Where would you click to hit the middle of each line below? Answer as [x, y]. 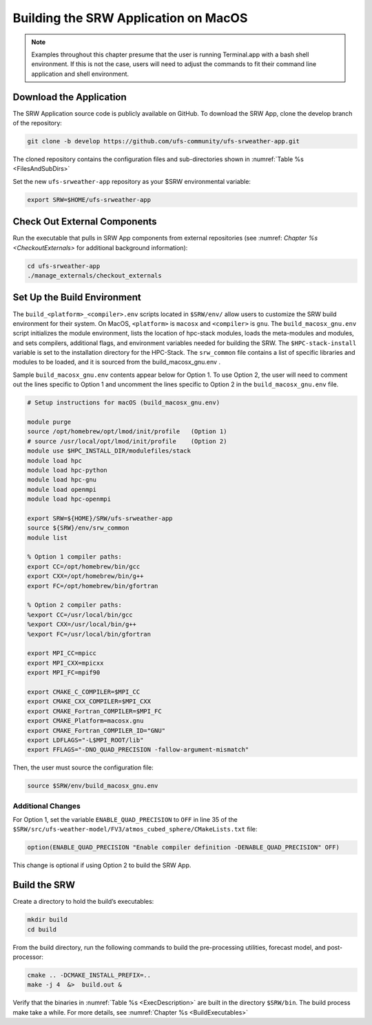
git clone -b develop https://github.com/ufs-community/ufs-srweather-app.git [163, 141]
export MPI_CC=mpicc [62, 653]
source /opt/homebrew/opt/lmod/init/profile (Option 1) [127, 432]
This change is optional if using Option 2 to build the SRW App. [102, 865]
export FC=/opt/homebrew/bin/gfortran [93, 586]
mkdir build [48, 920]
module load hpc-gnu [62, 480]
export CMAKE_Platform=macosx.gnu [85, 721]
